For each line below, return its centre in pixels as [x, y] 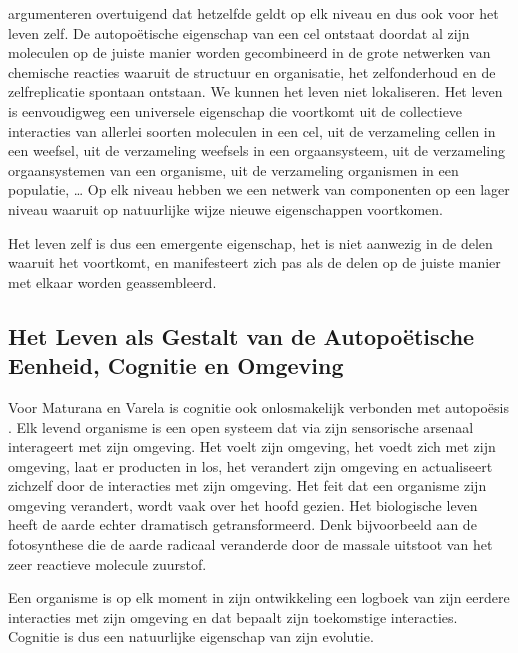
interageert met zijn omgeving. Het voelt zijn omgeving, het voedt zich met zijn [252, 446]
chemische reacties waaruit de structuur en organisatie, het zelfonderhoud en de [252, 71]
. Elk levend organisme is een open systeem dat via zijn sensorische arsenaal [241, 426]
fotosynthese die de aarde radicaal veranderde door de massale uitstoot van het [250, 544]
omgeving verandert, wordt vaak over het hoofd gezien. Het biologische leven [243, 504]
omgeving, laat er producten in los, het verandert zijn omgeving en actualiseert [250, 465]
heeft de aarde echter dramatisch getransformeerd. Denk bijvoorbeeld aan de [242, 524]
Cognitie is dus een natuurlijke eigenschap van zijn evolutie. [191, 636]
